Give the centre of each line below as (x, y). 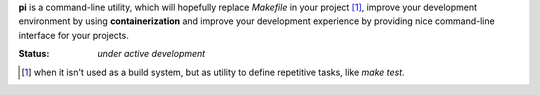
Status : (34, 54)
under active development (151, 54)
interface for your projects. (73, 35)
